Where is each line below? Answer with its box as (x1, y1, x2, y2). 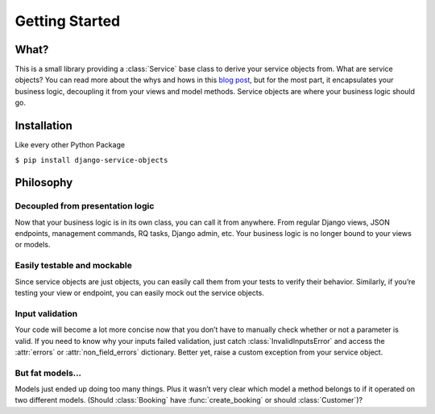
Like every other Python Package (14, 140, 125, 150)
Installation (14, 119, 72, 133)
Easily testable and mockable (14, 260, 132, 271)
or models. (14, 240, 51, 250)
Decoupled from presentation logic (14, 201, 155, 212)
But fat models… (14, 367, 82, 379)
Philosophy (14, 176, 73, 189)
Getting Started (14, 12, 121, 30)
